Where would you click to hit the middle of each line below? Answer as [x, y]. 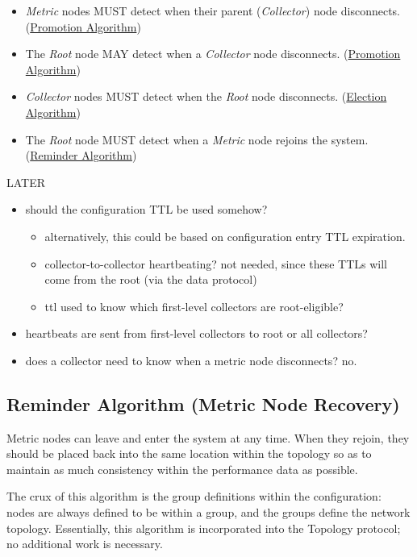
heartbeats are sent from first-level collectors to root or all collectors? [196, 333]
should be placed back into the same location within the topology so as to [189, 453]
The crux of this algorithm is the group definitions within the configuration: [194, 496]
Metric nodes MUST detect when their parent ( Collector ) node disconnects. [213, 10]
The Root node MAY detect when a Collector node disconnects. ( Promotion [213, 54]
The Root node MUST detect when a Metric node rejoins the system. [197, 139]
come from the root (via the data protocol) [151, 279]
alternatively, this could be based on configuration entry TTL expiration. [225, 236]
